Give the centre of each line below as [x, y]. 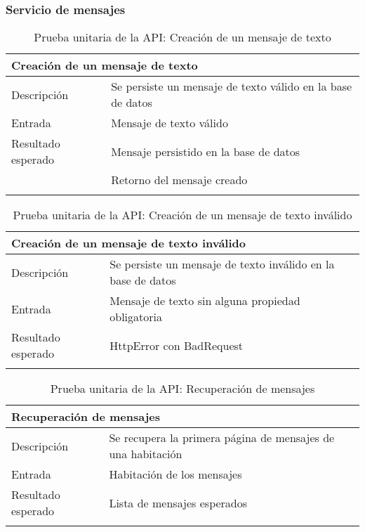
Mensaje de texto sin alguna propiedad [205, 301]
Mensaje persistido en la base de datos [206, 151]
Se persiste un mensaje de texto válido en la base [232, 86]
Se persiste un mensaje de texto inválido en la [222, 264]
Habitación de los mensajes [175, 474]
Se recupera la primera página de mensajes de [222, 438]
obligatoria [136, 317]
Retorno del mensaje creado [179, 180]
